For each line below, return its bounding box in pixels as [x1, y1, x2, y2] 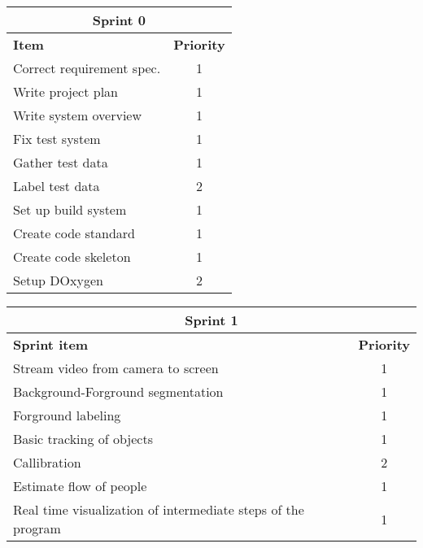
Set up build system [13, 200, 127, 219]
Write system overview [13, 106, 142, 124]
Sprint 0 [92, 11, 146, 29]
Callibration [13, 453, 81, 472]
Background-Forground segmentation [13, 382, 224, 401]
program [13, 519, 61, 537]
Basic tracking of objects [13, 429, 153, 448]
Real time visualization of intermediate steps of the [13, 500, 304, 519]
